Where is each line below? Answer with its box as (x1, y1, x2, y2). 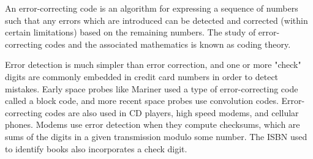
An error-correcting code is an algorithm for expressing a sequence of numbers (5, 2, 298, 14)
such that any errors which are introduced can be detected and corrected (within (5, 13, 308, 26)
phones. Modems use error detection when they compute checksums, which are (5, 118, 300, 131)
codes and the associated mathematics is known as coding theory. (45, 37, 291, 50)
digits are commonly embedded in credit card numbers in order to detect (5, 70, 279, 83)
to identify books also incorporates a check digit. (5, 142, 187, 155)
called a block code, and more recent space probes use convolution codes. (5, 94, 279, 107)
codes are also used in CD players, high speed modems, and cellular (45, 106, 299, 119)
